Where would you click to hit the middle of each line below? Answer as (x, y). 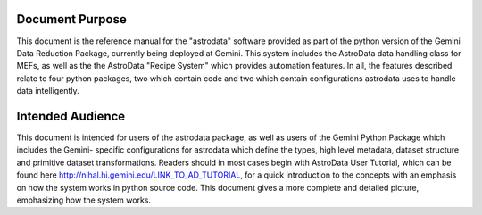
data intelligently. (48, 91)
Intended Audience (71, 116)
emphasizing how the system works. (84, 200)
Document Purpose (71, 19)
